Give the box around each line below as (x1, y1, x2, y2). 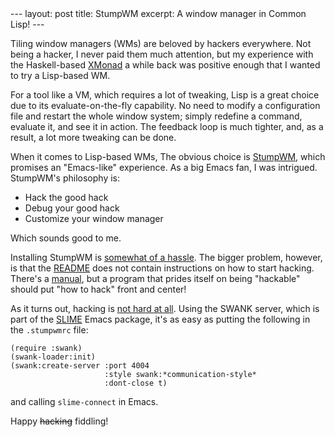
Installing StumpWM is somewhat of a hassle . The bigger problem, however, (10, 252, 323, 263)
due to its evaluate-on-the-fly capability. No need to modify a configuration (10, 100, 321, 111)
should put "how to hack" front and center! (10, 283, 187, 295)
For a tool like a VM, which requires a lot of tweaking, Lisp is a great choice (10, 89, 320, 101)
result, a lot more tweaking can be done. (10, 132, 177, 143)
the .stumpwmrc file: (10, 324, 89, 336)
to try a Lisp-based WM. (10, 70, 111, 81)
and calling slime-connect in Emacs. (10, 396, 159, 407)
